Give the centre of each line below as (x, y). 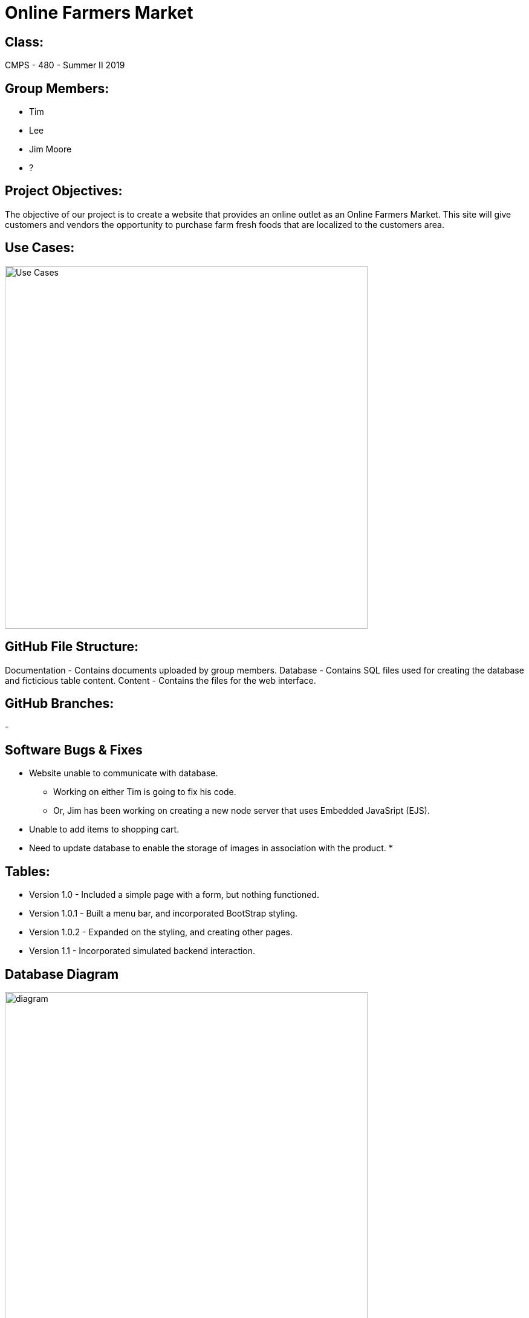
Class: (24, 42)
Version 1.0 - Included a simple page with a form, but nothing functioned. (174, 895)
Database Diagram (62, 974)
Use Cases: (40, 248)
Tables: (28, 871)
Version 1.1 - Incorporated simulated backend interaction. (142, 951)
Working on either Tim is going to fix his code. (145, 792)
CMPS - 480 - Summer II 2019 (65, 65)
